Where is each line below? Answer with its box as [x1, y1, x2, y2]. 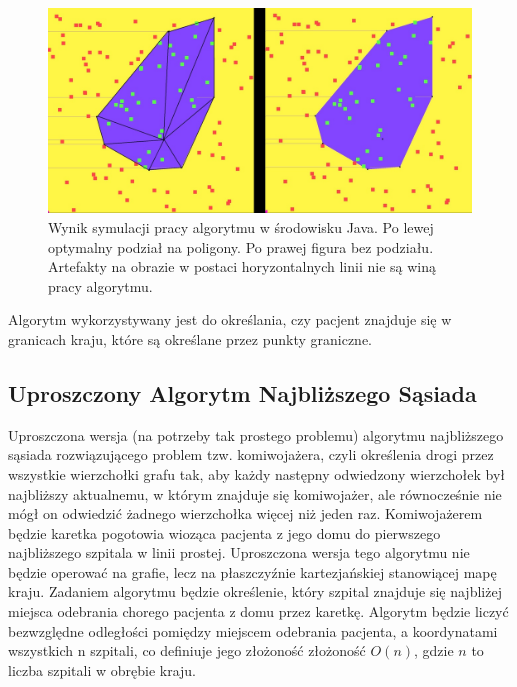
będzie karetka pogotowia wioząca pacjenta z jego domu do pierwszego [8, 522, 441, 543]
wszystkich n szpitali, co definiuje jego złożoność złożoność [8, 640, 366, 661]
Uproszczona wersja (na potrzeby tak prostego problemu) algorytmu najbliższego [8, 424, 504, 445]
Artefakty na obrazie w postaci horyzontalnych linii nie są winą [48, 256, 437, 277]
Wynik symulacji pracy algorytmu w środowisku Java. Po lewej [48, 216, 434, 237]
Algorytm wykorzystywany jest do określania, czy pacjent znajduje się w [8, 309, 452, 330]
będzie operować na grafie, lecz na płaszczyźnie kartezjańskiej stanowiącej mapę [8, 561, 497, 582]
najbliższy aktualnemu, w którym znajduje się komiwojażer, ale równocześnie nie [8, 483, 502, 504]
